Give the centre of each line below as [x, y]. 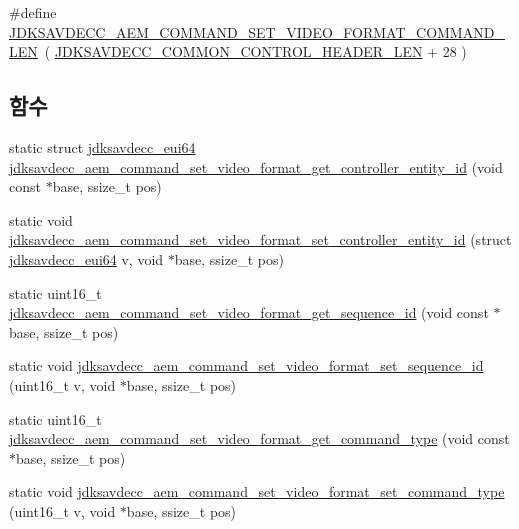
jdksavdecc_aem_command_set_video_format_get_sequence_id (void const [249, 312]
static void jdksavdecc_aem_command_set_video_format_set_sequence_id [246, 365]
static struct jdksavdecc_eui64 [102, 146]
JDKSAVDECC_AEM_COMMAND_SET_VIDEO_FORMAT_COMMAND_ [257, 31]
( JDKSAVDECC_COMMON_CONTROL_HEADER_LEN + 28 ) [255, 51]
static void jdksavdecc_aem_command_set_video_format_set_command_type [257, 491]
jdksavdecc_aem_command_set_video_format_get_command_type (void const [259, 438]
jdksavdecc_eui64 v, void [86, 258]
